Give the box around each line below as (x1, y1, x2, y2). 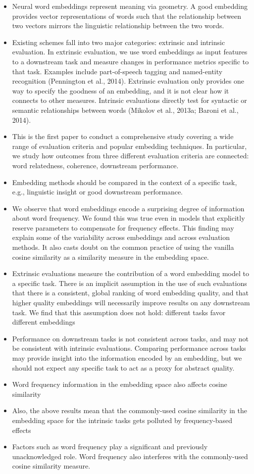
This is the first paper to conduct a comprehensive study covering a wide (12, 131, 234, 142)
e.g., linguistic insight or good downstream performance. (12, 187, 183, 197)
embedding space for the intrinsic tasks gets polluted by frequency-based (12, 415, 233, 425)
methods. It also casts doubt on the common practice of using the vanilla (12, 242, 234, 252)
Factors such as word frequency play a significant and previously (12, 441, 208, 452)
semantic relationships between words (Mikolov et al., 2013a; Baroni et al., (12, 104, 239, 115)
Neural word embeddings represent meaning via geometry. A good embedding (12, 1, 248, 11)
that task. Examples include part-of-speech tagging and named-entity (12, 66, 223, 76)
